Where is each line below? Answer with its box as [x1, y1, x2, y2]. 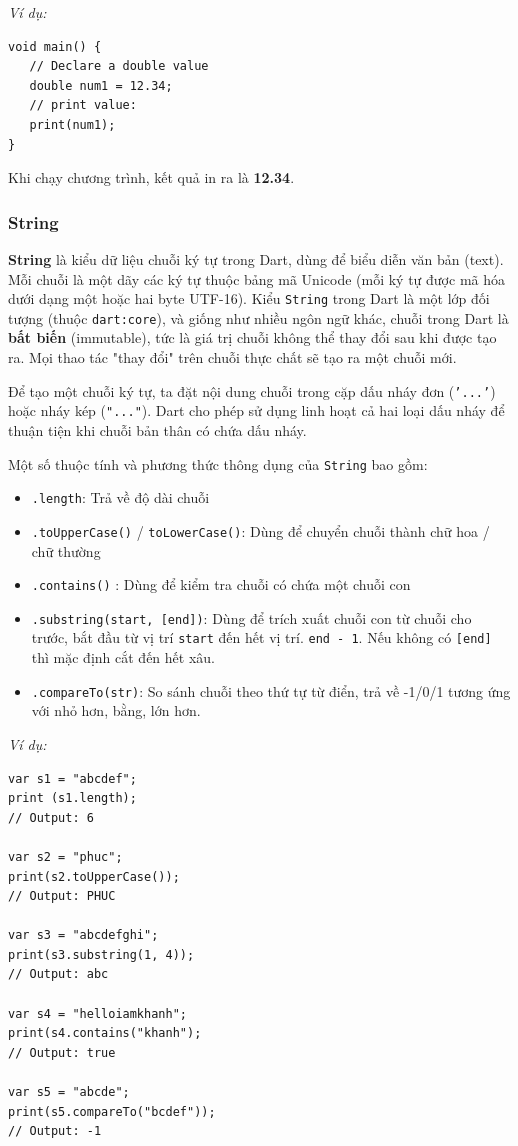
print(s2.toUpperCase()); [8, 869, 180, 884]
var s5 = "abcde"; [8, 1085, 130, 1100]
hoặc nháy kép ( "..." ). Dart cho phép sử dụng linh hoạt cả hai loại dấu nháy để [8, 400, 505, 421]
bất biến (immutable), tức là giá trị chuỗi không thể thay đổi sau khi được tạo [8, 327, 497, 348]
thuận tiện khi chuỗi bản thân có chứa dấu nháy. [8, 419, 307, 440]
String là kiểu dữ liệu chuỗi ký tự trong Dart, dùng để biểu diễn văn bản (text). [8, 248, 504, 269]
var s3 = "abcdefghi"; [8, 928, 159, 943]
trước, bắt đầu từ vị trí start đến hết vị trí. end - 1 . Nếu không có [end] [31, 627, 492, 648]
